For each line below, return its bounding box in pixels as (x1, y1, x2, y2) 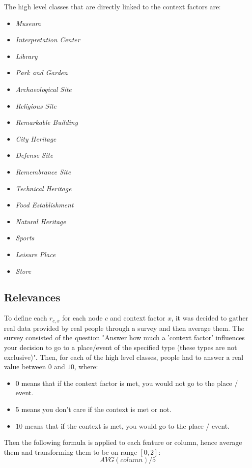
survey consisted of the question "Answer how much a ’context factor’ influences (4, 332, 245, 343)
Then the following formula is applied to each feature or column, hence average (4, 437, 242, 447)
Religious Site (15, 100, 57, 111)
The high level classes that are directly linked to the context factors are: (4, 1, 221, 11)
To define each (4, 313, 47, 323)
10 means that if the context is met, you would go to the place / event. (15, 420, 230, 431)
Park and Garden (15, 67, 68, 78)
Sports (15, 233, 34, 243)
